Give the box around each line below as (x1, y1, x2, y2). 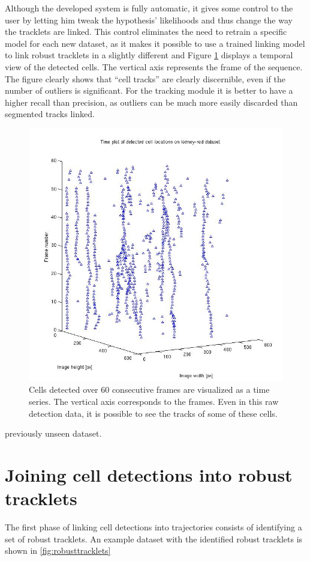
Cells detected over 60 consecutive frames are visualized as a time (29, 383, 270, 396)
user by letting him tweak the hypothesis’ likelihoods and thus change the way (5, 13, 293, 26)
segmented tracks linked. (5, 108, 95, 120)
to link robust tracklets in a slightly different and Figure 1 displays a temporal (5, 49, 293, 61)
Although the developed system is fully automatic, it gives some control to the (5, 2, 293, 14)
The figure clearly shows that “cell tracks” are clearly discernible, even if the (5, 72, 285, 85)
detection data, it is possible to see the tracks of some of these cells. (29, 407, 278, 419)
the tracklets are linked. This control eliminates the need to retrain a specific (5, 25, 287, 38)
